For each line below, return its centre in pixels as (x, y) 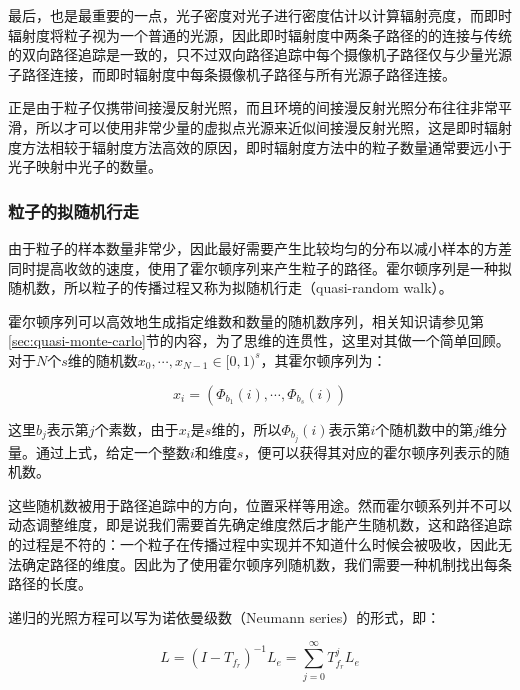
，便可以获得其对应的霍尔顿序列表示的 (369, 451)
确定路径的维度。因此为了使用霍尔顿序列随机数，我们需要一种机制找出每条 (266, 563)
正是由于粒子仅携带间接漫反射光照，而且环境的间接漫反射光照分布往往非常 (253, 107)
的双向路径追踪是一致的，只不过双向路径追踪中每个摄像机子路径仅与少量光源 (260, 54)
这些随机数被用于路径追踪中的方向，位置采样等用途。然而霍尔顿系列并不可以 (260, 504)
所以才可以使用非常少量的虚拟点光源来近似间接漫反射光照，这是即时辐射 (273, 126)
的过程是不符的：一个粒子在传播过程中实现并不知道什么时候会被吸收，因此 (253, 544)
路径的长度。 (50, 583)
